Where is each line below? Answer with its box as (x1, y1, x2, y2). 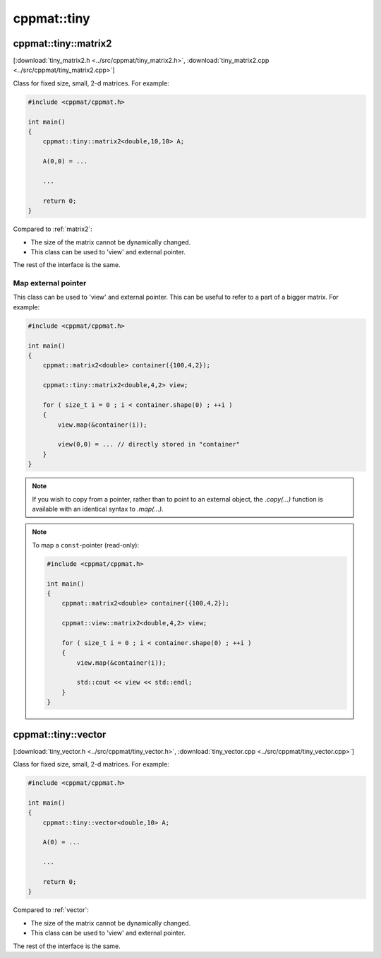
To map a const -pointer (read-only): (32, 540, 140, 549)
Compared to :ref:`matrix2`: (13, 225, 93, 233)
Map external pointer (13, 278, 87, 288)
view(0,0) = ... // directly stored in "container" (57, 440, 241, 449)
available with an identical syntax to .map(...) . (32, 505, 164, 514)
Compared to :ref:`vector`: (13, 906, 90, 914)
